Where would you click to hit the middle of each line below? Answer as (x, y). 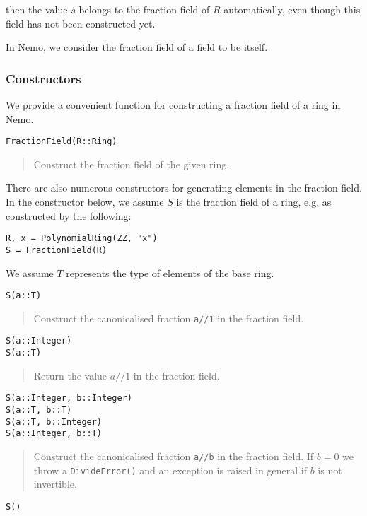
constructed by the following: (69, 215)
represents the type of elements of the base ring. (170, 272)
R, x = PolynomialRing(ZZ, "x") (82, 239)
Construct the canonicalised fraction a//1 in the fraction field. (169, 318)
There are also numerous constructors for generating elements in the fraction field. (184, 188)
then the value (37, 9)
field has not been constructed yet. (81, 23)
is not (330, 470)
